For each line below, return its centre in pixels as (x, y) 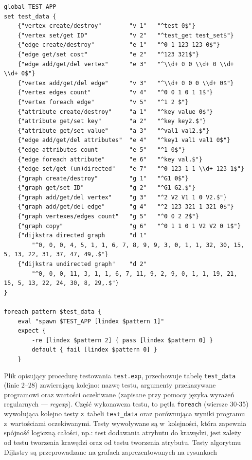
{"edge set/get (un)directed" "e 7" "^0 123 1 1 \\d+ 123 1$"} (131, 169)
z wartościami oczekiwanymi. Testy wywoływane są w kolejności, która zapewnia (125, 423)
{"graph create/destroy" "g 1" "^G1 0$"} (103, 178)
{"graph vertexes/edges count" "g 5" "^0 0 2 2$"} (108, 217)
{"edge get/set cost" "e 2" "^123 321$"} (108, 54)
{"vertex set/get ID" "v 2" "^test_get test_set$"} (126, 35)
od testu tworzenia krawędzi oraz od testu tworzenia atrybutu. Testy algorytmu (122, 442)
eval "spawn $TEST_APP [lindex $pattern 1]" (91, 321)
